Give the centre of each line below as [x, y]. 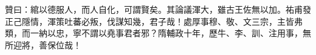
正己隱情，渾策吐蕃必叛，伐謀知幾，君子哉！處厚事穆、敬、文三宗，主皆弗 [154, 21]
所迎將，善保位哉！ [43, 44]
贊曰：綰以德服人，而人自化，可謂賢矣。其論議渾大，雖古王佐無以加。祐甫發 [158, 9]
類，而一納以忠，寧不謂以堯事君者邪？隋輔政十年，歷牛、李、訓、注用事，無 [158, 33]
